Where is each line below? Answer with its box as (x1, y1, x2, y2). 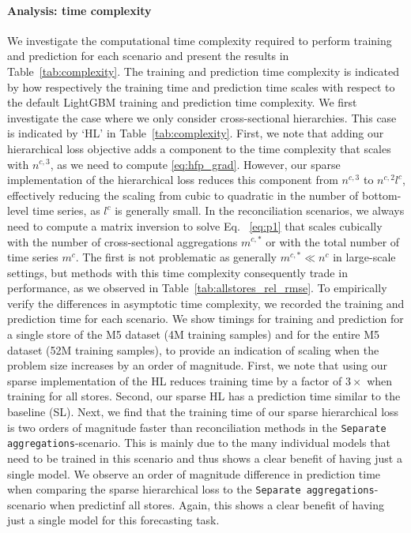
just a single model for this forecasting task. (7, 512, 220, 528)
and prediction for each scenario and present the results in (7, 47, 289, 64)
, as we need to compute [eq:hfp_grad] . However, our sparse (50, 156, 341, 172)
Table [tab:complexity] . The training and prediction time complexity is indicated (7, 62, 400, 79)
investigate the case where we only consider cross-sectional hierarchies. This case (7, 109, 397, 126)
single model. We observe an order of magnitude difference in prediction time (7, 465, 381, 482)
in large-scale (333, 249, 396, 265)
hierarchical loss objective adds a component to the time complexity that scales (7, 140, 391, 156)
